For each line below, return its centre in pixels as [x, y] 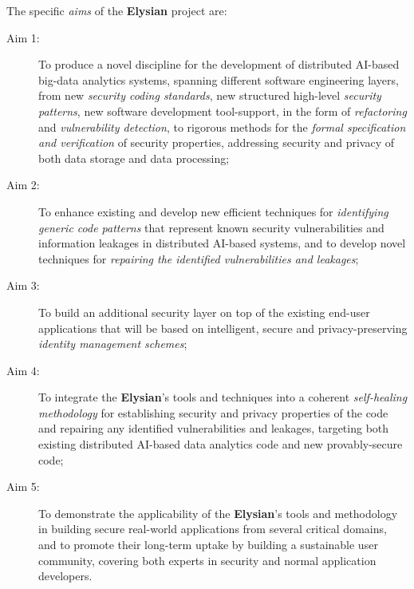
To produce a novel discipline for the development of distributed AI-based [219, 64]
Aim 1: [23, 37]
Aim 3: [23, 285]
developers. [65, 576]
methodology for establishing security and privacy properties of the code [213, 412]
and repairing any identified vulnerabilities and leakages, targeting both [214, 428]
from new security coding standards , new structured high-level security [210, 95]
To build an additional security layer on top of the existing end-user [204, 312]
